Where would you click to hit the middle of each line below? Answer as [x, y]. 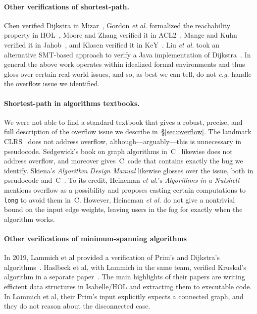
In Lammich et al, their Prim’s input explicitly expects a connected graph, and [124, 296]
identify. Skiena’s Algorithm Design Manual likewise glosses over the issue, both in [129, 170]
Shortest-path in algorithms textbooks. [72, 103]
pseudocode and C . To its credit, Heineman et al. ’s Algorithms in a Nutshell [122, 180]
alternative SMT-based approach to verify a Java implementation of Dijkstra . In [128, 54]
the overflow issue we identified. [52, 83]
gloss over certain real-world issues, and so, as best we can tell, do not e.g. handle [128, 74]
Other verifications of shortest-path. [67, 6]
